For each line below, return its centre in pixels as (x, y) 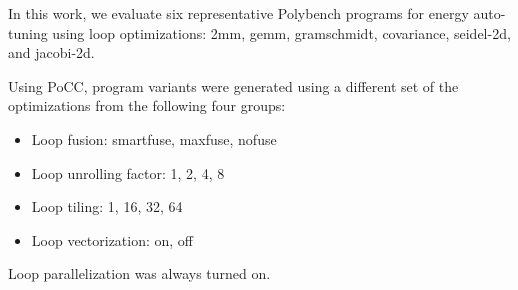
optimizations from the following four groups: (147, 105)
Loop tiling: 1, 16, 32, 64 (107, 206)
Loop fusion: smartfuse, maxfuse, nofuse (154, 138)
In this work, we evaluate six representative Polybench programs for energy (238, 13)
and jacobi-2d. (51, 52)
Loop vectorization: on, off (112, 239)
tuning (28, 32)
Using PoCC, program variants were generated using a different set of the (233, 85)
